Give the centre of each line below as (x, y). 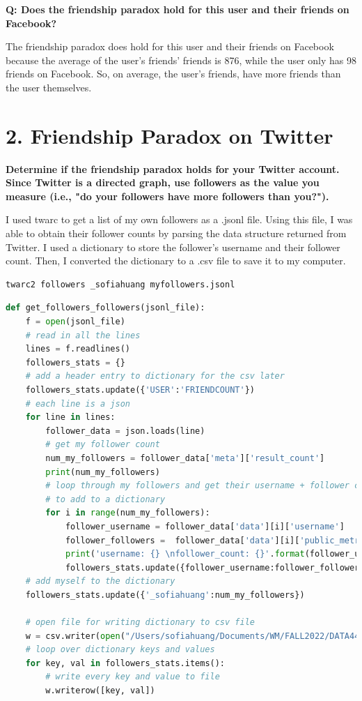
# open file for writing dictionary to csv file (140, 623)
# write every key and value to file (133, 677)
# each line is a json (78, 404)
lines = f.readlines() (78, 349)
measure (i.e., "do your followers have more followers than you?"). (167, 196)
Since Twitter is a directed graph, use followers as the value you (163, 182)
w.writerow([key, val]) (100, 691)
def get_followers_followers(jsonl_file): (105, 308)
